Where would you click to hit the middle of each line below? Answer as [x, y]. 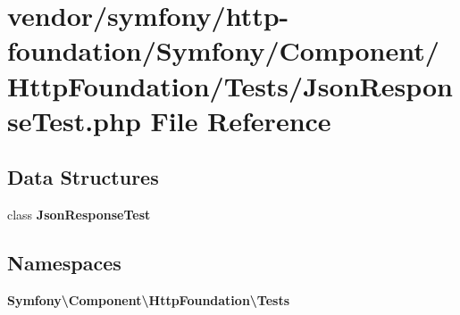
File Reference [241, 120]
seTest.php [74, 120]
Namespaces [64, 263]
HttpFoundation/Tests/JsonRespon [230, 85]
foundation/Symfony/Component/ [223, 50]
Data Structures [83, 177]
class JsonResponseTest [79, 215]
